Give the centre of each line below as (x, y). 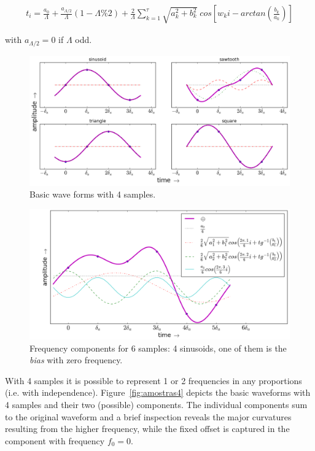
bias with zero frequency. (76, 360)
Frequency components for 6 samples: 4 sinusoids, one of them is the (158, 348)
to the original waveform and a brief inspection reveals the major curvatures (148, 416)
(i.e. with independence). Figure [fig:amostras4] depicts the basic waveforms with (158, 392)
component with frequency (55, 440)
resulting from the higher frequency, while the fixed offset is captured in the (147, 429)
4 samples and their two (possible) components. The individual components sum (156, 404)
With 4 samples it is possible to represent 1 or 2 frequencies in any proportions (154, 380)
